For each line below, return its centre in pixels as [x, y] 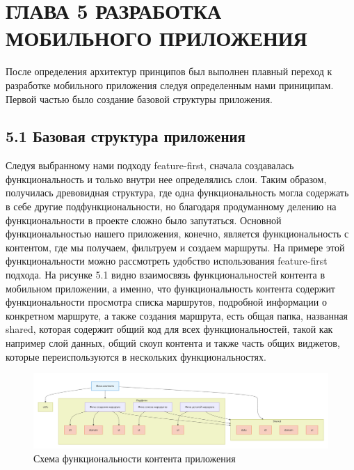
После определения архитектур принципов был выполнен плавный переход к [169, 71]
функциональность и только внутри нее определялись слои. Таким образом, [166, 179]
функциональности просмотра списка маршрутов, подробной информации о [166, 302]
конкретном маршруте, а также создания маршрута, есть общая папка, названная [177, 315]
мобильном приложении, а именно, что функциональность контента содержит [170, 288]
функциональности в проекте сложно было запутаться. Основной [144, 220]
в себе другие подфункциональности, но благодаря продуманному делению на [171, 206]
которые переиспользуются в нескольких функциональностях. [136, 356]
